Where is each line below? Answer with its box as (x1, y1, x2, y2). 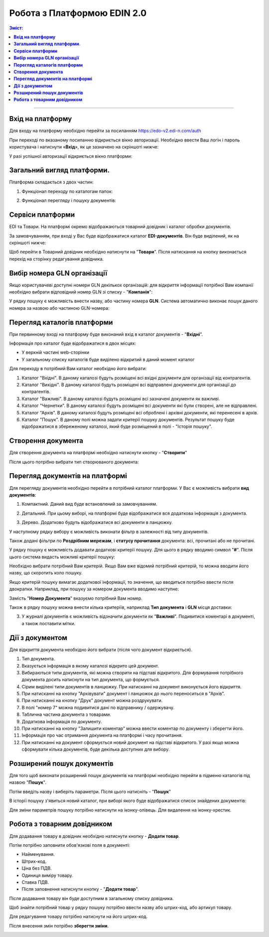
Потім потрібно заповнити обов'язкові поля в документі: (9, 842, 131, 848)
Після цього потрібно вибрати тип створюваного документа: (9, 459, 139, 465)
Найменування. (21, 851, 55, 857)
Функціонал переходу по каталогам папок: (21, 188, 113, 194)
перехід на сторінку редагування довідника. (9, 256, 104, 262)
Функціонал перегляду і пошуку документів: (21, 197, 117, 204)
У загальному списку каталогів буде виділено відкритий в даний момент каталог (21, 356, 195, 362)
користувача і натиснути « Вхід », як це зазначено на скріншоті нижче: (9, 144, 159, 150)
